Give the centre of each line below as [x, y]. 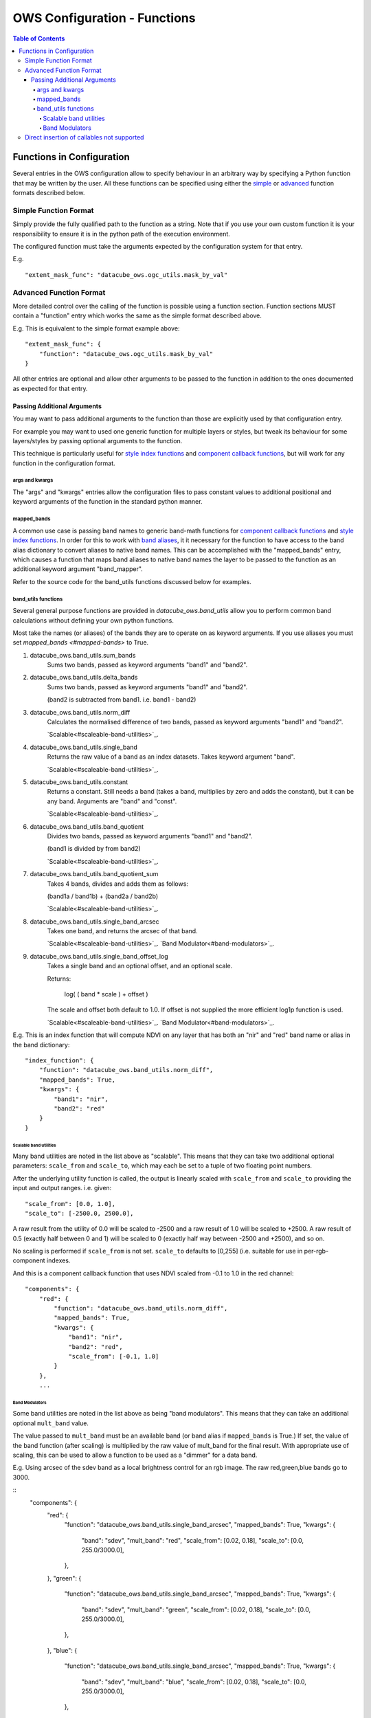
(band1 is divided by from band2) [94, 849]
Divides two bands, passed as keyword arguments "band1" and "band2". [150, 836]
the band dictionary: [41, 1045]
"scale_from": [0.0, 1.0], [70, 1204]
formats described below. [49, 193]
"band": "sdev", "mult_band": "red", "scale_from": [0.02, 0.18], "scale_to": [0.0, [192, 1540]
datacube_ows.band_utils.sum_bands [83, 655]
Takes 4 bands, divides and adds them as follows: [118, 884]
